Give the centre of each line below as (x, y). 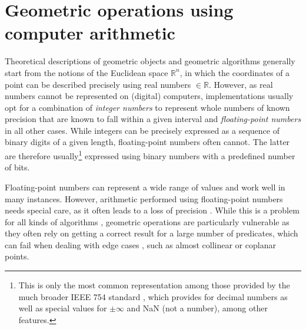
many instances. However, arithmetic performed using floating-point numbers (144, 198)
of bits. (17, 167)
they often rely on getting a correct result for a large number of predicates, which (152, 233)
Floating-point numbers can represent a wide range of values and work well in (145, 187)
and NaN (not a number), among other (197, 308)
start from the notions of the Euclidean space (87, 72)
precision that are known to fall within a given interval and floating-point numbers (153, 119)
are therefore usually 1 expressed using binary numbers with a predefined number (150, 155)
